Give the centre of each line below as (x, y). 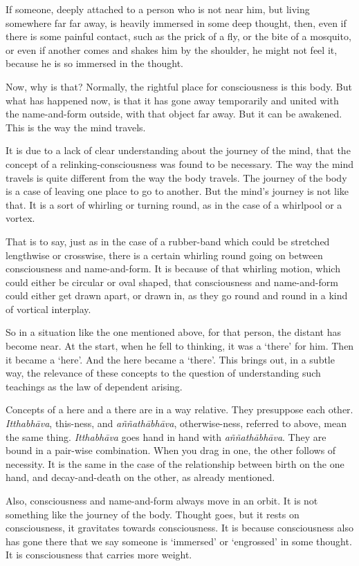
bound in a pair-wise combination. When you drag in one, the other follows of (171, 450)
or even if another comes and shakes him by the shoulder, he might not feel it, (172, 49)
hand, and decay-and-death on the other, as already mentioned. (140, 477)
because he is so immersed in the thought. (94, 63)
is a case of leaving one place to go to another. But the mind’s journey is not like (177, 191)
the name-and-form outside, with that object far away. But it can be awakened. (174, 114)
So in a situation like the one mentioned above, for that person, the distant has (173, 332)
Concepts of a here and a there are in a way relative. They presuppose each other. (179, 409)
